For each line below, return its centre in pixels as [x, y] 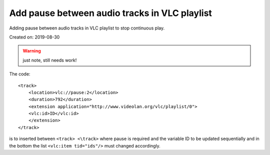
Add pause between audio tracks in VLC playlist [111, 13]
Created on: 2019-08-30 [34, 37]
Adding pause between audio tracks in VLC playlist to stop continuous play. [87, 28]
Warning [32, 51]
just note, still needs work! [50, 60]
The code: [20, 74]
